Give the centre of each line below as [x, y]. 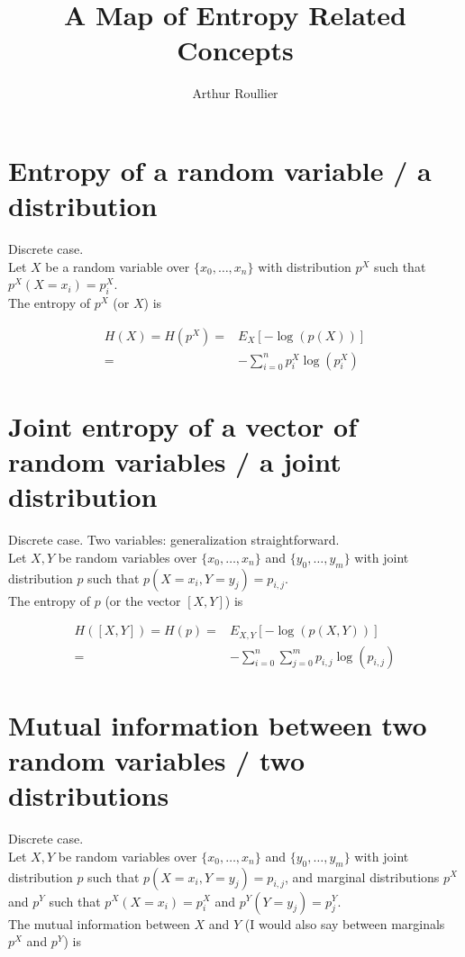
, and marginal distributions [362, 876]
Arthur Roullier [235, 93]
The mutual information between [99, 923]
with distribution [305, 266]
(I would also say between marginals [345, 923]
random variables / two [157, 760]
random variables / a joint [175, 461]
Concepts [235, 50]
